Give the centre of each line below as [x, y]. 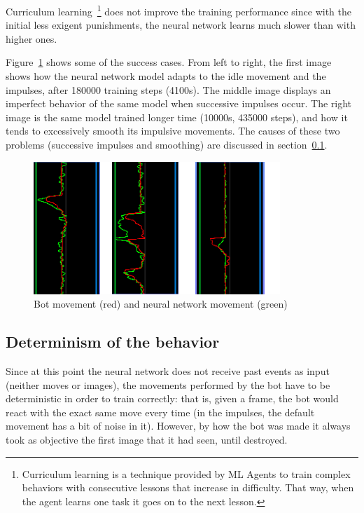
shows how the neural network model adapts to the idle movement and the [166, 76]
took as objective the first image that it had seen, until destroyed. [147, 439]
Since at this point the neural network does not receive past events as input [168, 370]
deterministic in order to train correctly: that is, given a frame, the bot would [172, 398]
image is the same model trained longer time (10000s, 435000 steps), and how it [177, 117]
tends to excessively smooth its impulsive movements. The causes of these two [173, 131]
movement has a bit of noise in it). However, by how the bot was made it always [178, 426]
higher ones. [31, 38]
